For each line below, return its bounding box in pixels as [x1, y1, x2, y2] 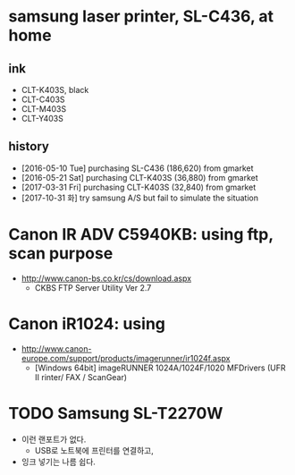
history [8, 139, 50, 154]
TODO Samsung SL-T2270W [8, 403, 223, 423]
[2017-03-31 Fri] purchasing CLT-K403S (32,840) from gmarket [21, 182, 257, 192]
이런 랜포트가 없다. [21, 434, 87, 445]
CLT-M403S [21, 104, 67, 114]
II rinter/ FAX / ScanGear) [34, 371, 127, 382]
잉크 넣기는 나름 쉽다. [21, 456, 96, 467]
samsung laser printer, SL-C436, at [8, 6, 274, 27]
